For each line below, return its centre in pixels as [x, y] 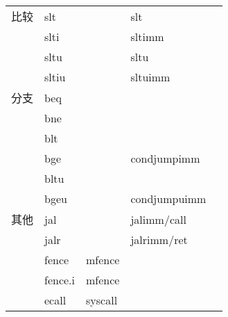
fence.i [60, 280]
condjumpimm [165, 158]
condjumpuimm [168, 198]
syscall [102, 300]
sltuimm [150, 77]
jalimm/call [158, 219]
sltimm [147, 36]
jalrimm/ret [159, 239]
